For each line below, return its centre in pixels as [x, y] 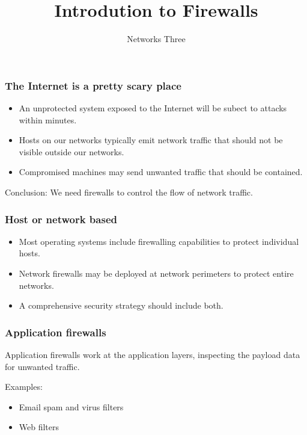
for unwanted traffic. [42, 366]
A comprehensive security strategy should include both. [121, 305]
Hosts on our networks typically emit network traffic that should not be [151, 140]
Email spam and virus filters [71, 406]
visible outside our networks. [71, 151]
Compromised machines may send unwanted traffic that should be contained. [161, 172]
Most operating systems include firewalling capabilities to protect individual [159, 241]
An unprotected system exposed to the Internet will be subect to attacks [153, 108]
